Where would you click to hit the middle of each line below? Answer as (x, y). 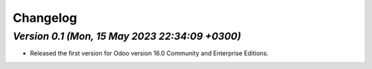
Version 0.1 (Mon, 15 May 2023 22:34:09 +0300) (127, 36)
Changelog (45, 18)
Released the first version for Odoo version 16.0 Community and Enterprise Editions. (149, 53)
